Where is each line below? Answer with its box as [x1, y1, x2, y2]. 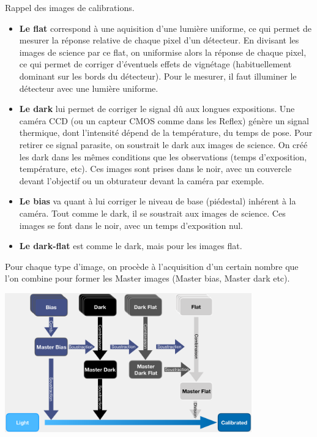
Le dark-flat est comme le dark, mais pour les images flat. [19, 239, 242, 252]
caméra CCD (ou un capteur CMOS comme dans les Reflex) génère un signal [19, 114, 309, 127]
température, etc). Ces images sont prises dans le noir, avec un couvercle [19, 162, 292, 175]
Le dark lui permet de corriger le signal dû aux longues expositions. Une [19, 102, 295, 115]
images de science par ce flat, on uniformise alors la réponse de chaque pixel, [19, 45, 307, 58]
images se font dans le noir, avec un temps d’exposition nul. [19, 219, 243, 231]
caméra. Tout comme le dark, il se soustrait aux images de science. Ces [19, 206, 286, 219]
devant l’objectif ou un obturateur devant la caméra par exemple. [19, 174, 264, 187]
